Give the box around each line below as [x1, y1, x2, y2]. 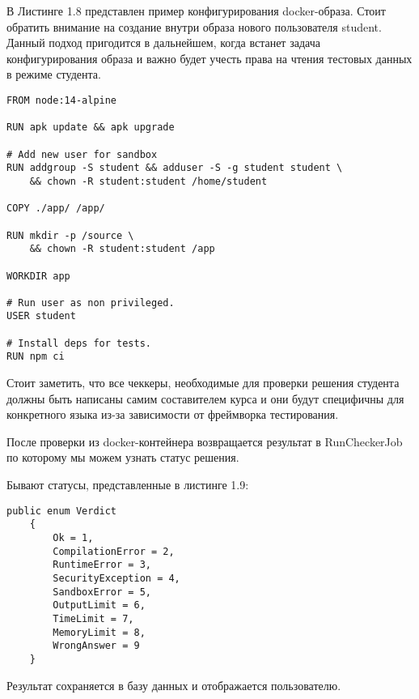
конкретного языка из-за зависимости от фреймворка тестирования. [6, 406, 339, 423]
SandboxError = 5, [53, 586, 151, 598]
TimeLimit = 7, [53, 612, 134, 624]
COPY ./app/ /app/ [6, 202, 105, 215]
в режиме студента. [6, 66, 101, 83]
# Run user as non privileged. [6, 296, 175, 309]
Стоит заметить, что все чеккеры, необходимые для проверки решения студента [6, 374, 400, 391]
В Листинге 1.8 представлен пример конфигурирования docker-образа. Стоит [6, 2, 386, 19]
